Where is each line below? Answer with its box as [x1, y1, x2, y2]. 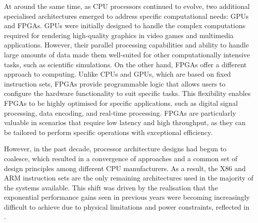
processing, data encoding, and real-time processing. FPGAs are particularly [4, 107, 236, 118]
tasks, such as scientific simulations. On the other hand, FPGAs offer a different [4, 59, 247, 69]
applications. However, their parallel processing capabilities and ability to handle [4, 40, 249, 50]
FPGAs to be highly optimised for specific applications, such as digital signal [4, 97, 238, 108]
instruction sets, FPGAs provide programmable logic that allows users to [4, 78, 226, 89]
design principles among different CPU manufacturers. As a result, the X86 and [4, 163, 246, 173]
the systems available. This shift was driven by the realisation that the [4, 182, 218, 192]
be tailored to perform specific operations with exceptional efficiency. [4, 127, 213, 137]
